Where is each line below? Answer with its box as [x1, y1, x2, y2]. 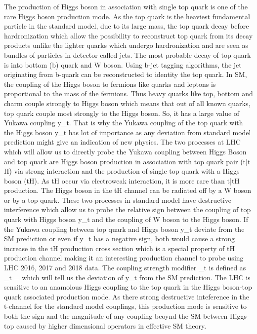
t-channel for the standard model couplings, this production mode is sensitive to [4, 301, 247, 311]
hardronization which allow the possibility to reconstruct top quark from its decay [4, 30, 253, 40]
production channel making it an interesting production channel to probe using [4, 253, 244, 263]
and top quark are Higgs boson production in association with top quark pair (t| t [4, 156, 251, 166]
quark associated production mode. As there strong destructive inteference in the [4, 291, 250, 301]
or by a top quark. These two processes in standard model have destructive [4, 194, 231, 205]
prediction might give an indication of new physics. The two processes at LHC [4, 137, 241, 147]
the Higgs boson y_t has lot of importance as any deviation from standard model [4, 127, 251, 137]
